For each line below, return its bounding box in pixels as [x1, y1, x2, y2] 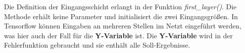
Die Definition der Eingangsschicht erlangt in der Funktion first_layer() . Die [4, 1, 237, 11]
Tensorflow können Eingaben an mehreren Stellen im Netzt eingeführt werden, [4, 21, 242, 31]
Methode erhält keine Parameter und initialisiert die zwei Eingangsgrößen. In [4, 11, 238, 21]
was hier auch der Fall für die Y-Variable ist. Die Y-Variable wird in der [4, 30, 233, 40]
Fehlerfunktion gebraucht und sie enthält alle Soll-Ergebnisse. [4, 40, 191, 50]
